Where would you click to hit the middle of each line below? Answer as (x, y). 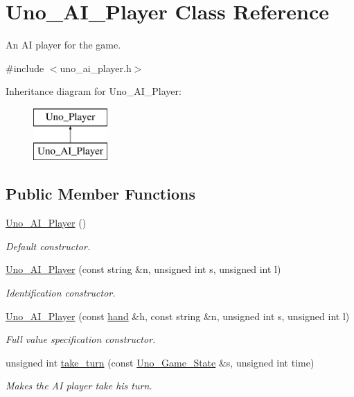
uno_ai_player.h (96, 68)
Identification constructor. (61, 293)
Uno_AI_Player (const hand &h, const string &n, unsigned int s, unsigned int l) (178, 316)
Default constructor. (48, 246)
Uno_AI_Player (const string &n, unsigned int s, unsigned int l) (143, 269)
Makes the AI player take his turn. (79, 386)
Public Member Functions (100, 194)
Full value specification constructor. (81, 339)
